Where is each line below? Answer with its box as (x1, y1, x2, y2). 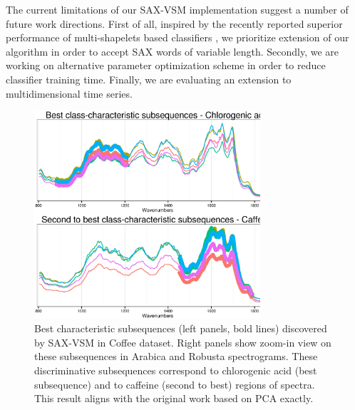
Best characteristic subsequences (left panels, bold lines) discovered (34, 321, 327, 336)
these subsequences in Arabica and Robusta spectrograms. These (34, 349, 318, 364)
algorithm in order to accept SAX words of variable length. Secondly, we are (6, 43, 339, 58)
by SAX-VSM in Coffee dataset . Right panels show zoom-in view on (34, 334, 331, 349)
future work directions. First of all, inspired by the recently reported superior (6, 16, 343, 31)
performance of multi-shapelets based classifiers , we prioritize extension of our (6, 30, 349, 45)
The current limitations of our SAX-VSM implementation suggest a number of (6, 2, 349, 16)
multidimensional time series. (6, 86, 133, 101)
